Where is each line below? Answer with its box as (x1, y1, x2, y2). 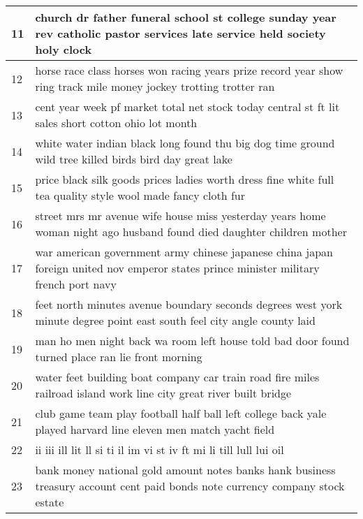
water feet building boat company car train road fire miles (35, 369, 320, 385)
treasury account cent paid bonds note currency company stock (35, 478, 345, 494)
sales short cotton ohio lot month (35, 115, 198, 131)
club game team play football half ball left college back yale (35, 405, 327, 421)
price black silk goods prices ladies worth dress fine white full (35, 171, 334, 187)
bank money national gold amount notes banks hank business (35, 462, 336, 478)
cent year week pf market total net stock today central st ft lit (35, 98, 340, 115)
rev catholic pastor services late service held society (35, 25, 326, 41)
